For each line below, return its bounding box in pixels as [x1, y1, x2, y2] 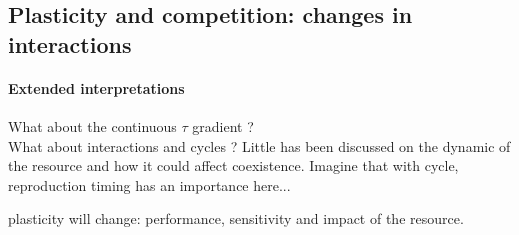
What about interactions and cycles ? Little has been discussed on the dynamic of [8, 135, 511, 156]
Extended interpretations [8, 77, 185, 98]
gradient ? [192, 115, 254, 136]
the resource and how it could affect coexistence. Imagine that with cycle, [8, 155, 459, 176]
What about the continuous [8, 115, 177, 136]
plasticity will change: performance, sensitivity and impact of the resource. [8, 208, 464, 229]
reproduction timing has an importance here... [8, 174, 291, 195]
